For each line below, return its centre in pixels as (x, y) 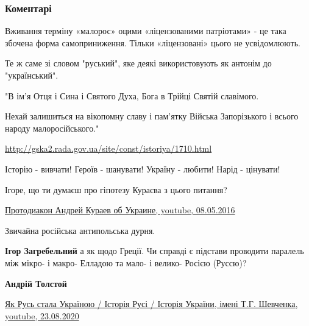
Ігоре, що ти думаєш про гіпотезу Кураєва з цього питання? (116, 189)
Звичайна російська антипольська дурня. (80, 230)
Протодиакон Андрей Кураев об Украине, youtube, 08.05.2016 (120, 210)
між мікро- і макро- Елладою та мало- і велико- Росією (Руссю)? (126, 262)
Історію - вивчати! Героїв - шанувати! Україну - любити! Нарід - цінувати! (143, 168)
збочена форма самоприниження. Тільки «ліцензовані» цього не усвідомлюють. (153, 42)
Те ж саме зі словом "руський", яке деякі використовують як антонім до (138, 63)
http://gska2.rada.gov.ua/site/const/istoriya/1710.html (108, 148)
